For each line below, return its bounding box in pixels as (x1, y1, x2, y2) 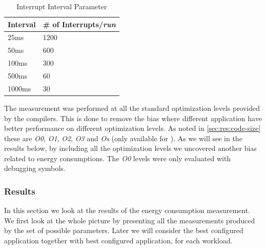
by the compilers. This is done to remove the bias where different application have (4, 112, 262, 123)
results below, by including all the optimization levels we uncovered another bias (4, 143, 257, 154)
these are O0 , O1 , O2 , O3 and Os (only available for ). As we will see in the (4, 132, 242, 143)
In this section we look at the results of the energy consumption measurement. (4, 205, 251, 216)
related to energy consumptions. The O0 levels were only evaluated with (4, 152, 231, 163)
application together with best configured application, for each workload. (4, 235, 233, 246)
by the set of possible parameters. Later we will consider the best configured (4, 225, 243, 236)
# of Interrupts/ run (43, 18, 116, 29)
